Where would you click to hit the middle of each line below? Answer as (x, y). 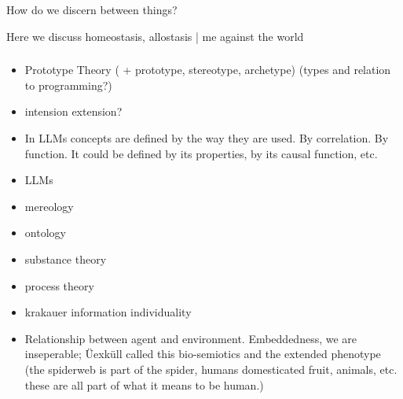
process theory (59, 285)
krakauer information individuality (108, 312)
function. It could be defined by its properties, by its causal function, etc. (201, 153)
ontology (45, 233)
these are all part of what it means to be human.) (144, 384)
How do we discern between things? (92, 10)
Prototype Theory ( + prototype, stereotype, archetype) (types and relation (208, 70)
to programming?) (68, 85)
